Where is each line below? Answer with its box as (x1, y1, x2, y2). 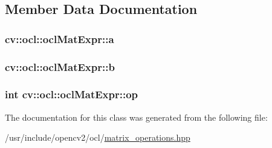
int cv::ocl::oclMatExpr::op (5, 87, 138, 102)
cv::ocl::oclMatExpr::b (5, 59, 115, 74)
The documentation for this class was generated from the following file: (5, 110, 268, 123)
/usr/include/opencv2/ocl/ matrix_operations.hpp (5, 131, 190, 144)
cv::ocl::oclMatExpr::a (5, 31, 114, 46)
